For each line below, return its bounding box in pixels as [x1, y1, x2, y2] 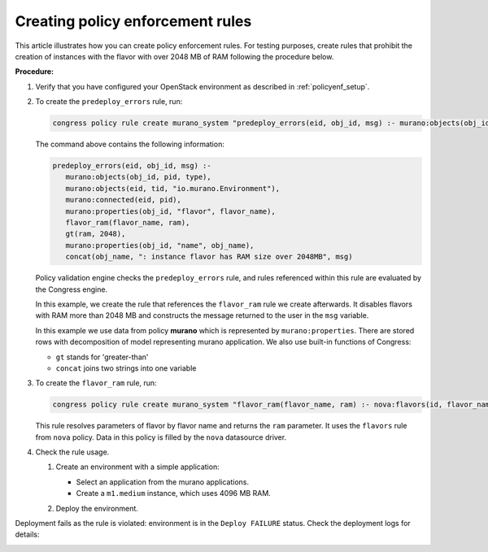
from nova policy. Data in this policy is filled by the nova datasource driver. [35, 432, 287, 442]
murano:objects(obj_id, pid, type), [65, 172, 211, 182]
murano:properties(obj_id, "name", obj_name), [65, 241, 255, 250]
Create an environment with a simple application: [55, 462, 220, 472]
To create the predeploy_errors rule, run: [35, 97, 183, 106]
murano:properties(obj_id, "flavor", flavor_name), [65, 206, 276, 215]
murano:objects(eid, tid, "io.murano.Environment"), [65, 184, 281, 193]
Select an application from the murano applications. [76, 476, 250, 487]
